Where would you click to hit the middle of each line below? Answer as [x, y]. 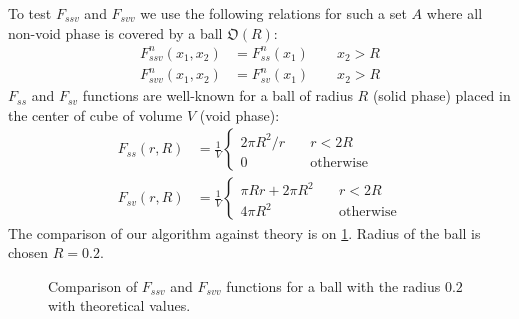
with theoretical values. [119, 305]
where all [454, 13]
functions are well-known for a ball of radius [217, 95]
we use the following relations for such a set [273, 13]
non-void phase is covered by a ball [115, 32]
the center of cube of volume [95, 114]
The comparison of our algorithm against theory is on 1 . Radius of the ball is [244, 232]
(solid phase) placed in [441, 95]
